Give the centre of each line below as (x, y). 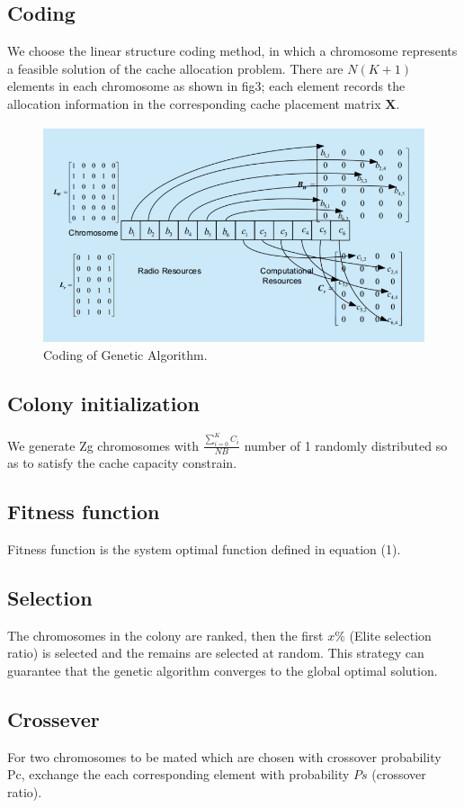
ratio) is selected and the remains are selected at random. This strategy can (216, 653)
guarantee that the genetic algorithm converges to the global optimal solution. (223, 670)
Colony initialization (103, 403)
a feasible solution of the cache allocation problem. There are (175, 68)
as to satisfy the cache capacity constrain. (122, 463)
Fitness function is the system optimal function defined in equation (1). (204, 548)
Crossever (54, 718)
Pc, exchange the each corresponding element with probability (178, 774)
